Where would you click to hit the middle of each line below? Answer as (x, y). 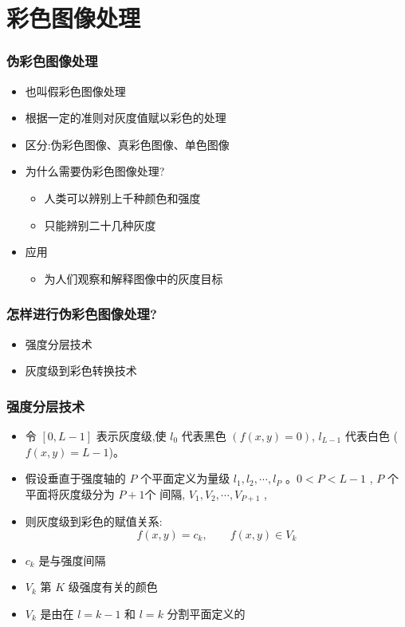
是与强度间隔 (72, 560)
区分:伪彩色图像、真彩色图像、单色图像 (127, 144)
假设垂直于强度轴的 (75, 478)
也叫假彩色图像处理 (75, 91)
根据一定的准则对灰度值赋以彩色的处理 (126, 118)
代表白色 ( (371, 435)
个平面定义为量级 (185, 478)
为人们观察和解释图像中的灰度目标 (134, 278)
